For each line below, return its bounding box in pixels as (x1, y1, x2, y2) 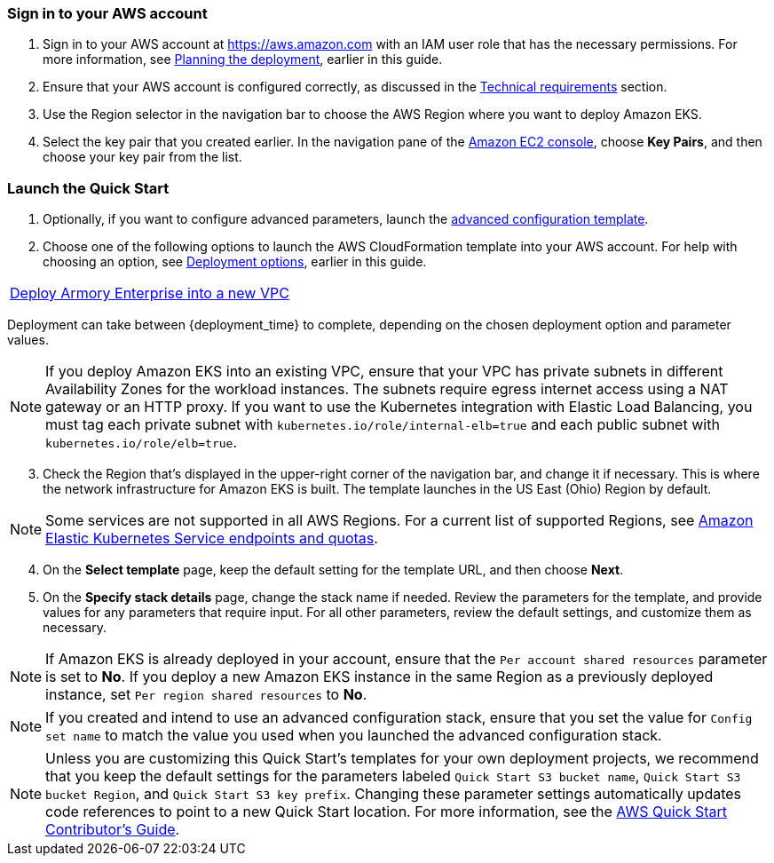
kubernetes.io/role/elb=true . (45, 433, 237, 452)
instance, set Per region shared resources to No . (45, 685, 367, 704)
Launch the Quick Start (7, 178, 170, 197)
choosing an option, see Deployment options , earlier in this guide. (43, 254, 427, 270)
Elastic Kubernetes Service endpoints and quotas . (45, 529, 378, 548)
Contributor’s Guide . (45, 820, 180, 839)
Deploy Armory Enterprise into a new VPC (10, 284, 289, 303)
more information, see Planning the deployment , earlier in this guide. (43, 51, 443, 67)
